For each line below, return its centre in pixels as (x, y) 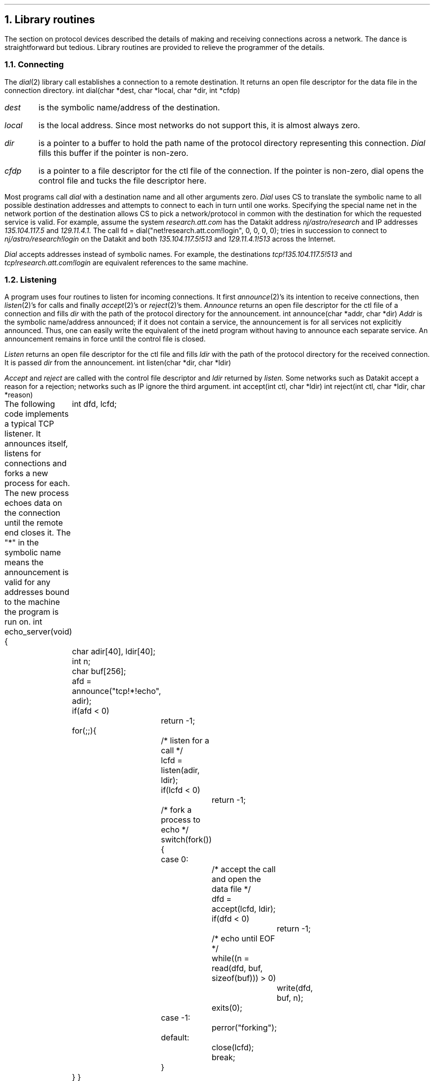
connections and (36, 464)
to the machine (32, 602)
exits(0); (227, 1008)
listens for (23, 454)
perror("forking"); (244, 1028)
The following (30, 404)
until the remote (34, 523)
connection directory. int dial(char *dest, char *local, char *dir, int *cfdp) (122, 90)
